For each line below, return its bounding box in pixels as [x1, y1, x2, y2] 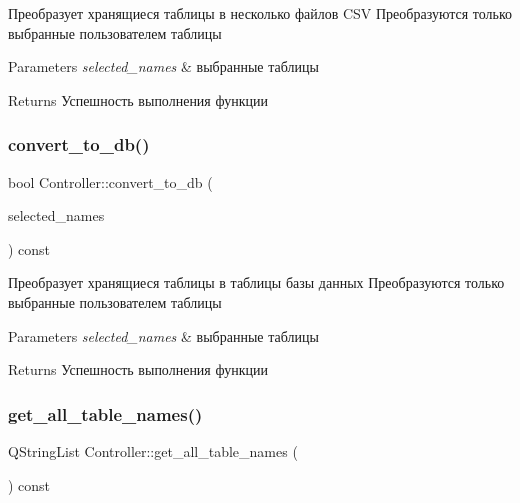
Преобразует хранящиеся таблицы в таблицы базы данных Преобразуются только [8, 272, 505, 293]
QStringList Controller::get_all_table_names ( [8, 440, 298, 461]
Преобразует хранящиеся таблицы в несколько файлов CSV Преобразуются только [8, 3, 512, 23]
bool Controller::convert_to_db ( [8, 171, 213, 192]
